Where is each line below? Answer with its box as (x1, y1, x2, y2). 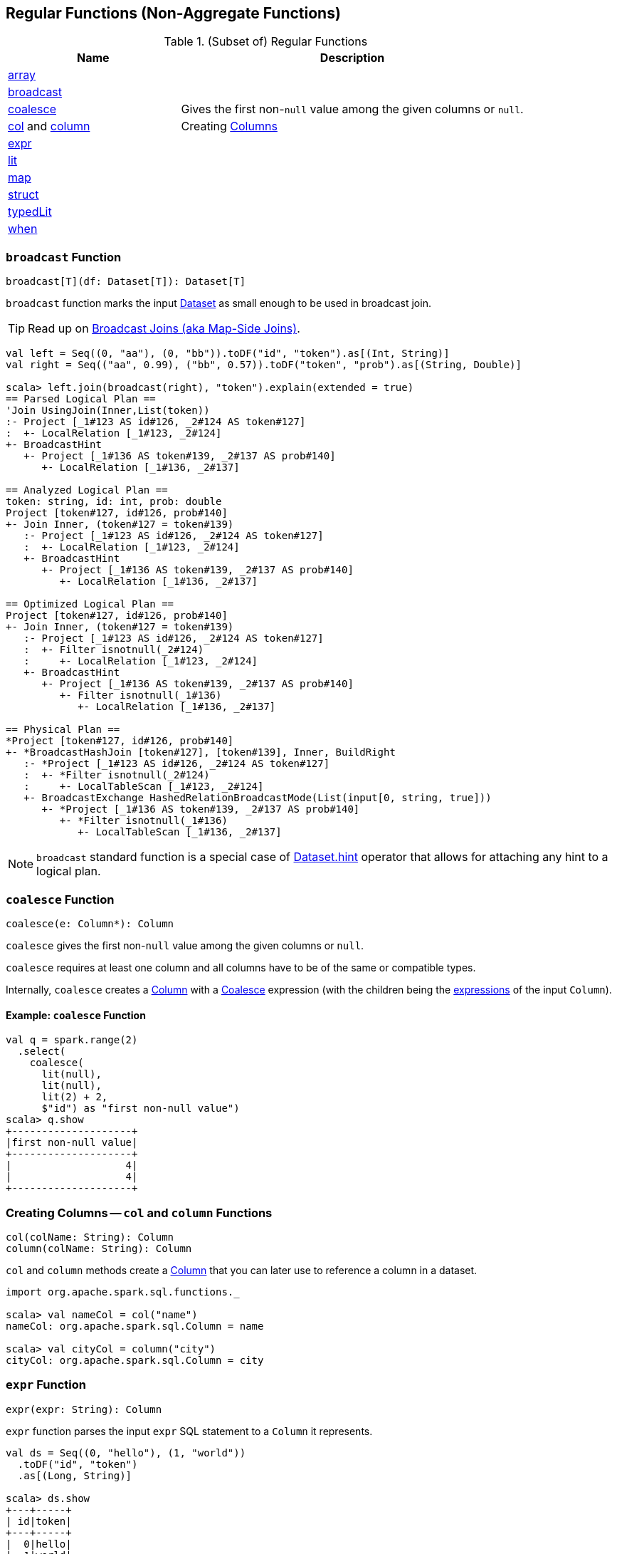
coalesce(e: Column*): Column (6, 917, 174, 929)
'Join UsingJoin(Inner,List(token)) (6, 405, 210, 417)
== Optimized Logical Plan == (6, 598, 174, 610)
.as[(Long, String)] (17, 1469, 132, 1481)
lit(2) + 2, (41, 1091, 108, 1103)
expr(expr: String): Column (6, 1403, 162, 1415)
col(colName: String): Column (6, 1231, 174, 1243)
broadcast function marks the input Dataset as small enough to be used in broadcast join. (6, 297, 431, 310)
